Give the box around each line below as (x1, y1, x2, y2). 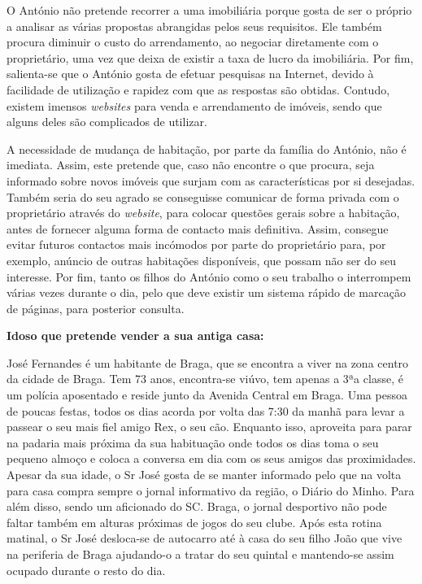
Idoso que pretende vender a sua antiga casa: (7, 327, 264, 344)
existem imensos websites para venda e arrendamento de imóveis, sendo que (7, 97, 382, 114)
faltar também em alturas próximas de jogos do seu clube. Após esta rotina (7, 513, 382, 530)
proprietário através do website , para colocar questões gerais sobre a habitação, (7, 204, 400, 221)
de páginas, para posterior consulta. (7, 299, 185, 316)
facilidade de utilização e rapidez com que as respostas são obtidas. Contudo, (7, 81, 390, 98)
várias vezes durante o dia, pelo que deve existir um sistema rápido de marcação (7, 284, 406, 301)
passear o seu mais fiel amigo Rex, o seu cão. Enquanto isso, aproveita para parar (7, 418, 412, 435)
